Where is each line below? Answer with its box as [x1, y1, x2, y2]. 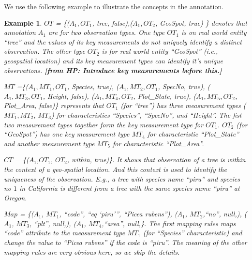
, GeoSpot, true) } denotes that [155, 17, 247, 28]
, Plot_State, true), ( [133, 91, 196, 101]
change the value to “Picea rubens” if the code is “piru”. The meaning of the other [4, 237, 247, 247]
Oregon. [4, 192, 27, 202]
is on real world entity [181, 27, 247, 37]
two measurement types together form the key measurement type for [4, 119, 204, 129]
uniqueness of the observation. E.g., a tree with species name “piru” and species [4, 173, 240, 184]
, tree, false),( [92, 17, 133, 28]
